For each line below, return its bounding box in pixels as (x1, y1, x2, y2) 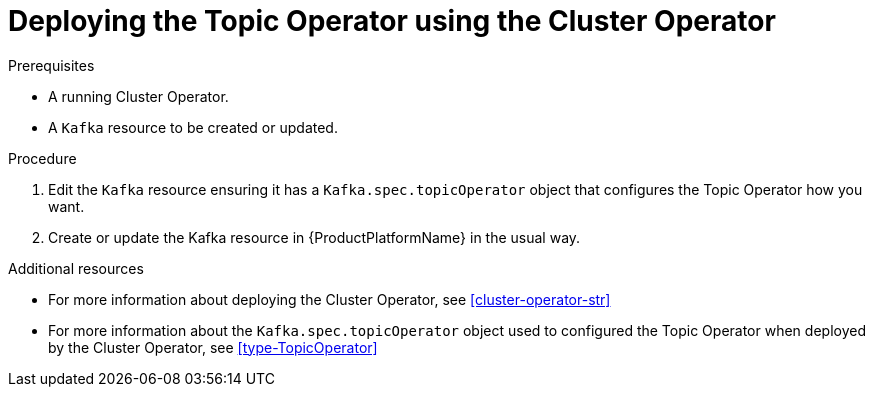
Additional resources (8, 259, 144, 277)
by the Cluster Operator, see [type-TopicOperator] (48, 338, 378, 356)
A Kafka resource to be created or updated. (48, 118, 338, 136)
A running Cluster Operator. (48, 87, 229, 105)
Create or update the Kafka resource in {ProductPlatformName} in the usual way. (48, 228, 581, 246)
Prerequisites (8, 56, 95, 74)
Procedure (8, 149, 77, 167)
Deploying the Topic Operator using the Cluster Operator (8, 4, 776, 38)
